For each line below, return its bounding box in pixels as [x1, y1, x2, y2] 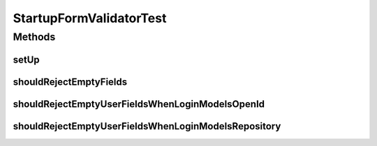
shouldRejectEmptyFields [13, 76, 128, 88]
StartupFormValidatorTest [13, 10, 167, 26]
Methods [13, 31, 56, 43]
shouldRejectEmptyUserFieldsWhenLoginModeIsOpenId [13, 98, 265, 110]
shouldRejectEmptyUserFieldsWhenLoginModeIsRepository [13, 120, 281, 132]
